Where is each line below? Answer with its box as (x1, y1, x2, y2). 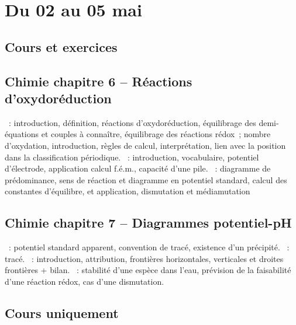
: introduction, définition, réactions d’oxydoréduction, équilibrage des (8, 116, 256, 128)
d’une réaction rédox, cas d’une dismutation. (5, 275, 164, 287)
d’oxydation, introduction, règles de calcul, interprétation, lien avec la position (5, 139, 286, 151)
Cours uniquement (5, 303, 119, 321)
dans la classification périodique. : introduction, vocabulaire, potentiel (5, 151, 259, 163)
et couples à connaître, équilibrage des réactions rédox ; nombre (41, 128, 271, 140)
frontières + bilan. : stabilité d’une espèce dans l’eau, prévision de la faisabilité (5, 264, 291, 276)
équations (5, 128, 39, 140)
